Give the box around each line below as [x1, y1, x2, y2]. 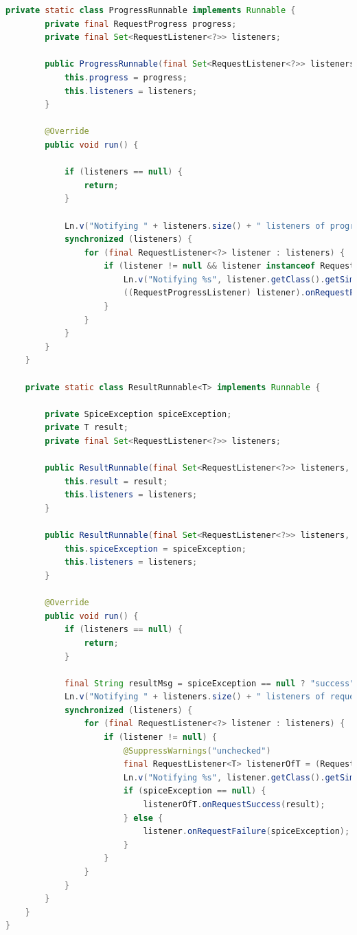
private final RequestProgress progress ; [45, 19, 237, 29]
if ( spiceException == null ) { [123, 786, 266, 796]
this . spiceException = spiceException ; [64, 543, 246, 554]
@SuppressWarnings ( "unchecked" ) [123, 745, 271, 756]
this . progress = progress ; [64, 72, 187, 82]
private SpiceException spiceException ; [45, 409, 232, 419]
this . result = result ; [64, 476, 168, 486]
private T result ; [45, 423, 129, 433]
